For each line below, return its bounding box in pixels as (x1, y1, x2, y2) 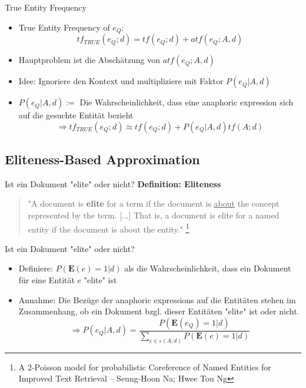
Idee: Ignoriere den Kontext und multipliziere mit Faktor (18, 75, 224, 87)
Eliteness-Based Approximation (5, 150, 200, 168)
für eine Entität (18, 274, 75, 286)
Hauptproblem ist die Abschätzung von (18, 54, 160, 66)
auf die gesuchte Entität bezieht (18, 109, 134, 121)
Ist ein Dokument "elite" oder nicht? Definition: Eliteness (5, 177, 221, 190)
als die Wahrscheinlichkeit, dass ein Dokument (124, 262, 291, 274)
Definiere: (18, 262, 53, 274)
